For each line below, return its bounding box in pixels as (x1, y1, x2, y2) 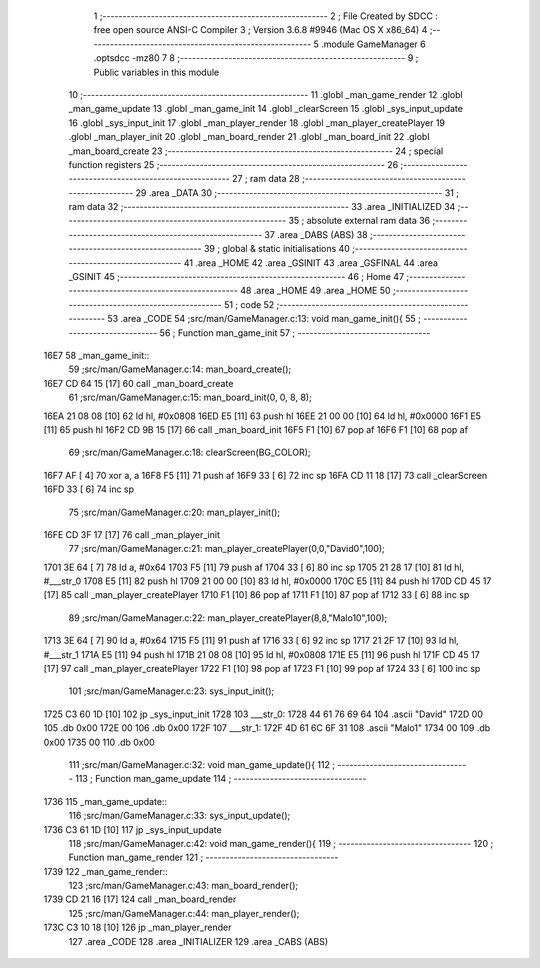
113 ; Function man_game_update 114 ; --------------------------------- (75, 773, 367, 785)
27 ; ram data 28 (231, 173, 300, 185)
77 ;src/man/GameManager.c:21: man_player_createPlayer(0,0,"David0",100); (68, 543, 385, 555)
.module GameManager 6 (320, 38, 426, 50)
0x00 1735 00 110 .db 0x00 (43, 736, 155, 748)
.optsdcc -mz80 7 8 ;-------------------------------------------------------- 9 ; (93, 52, 419, 64)
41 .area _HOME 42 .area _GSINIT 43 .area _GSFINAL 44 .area (183, 256, 439, 269)
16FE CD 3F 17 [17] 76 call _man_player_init (43, 528, 220, 540)
